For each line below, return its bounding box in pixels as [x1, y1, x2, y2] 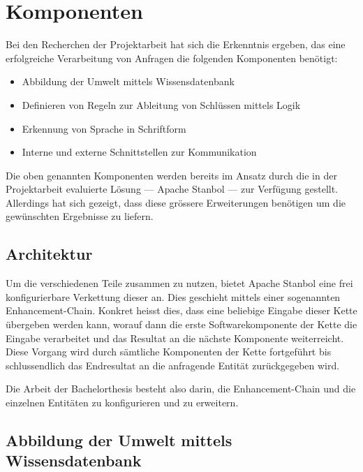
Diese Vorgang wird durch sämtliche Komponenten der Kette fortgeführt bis [6, 344, 332, 359]
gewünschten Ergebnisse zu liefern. [6, 209, 154, 223]
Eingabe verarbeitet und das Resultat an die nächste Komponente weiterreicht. [6, 330, 344, 345]
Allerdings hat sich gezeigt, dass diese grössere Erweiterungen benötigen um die [6, 195, 346, 209]
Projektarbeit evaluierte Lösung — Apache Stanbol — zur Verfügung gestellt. [6, 182, 338, 196]
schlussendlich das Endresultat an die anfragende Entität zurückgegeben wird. [6, 357, 340, 372]
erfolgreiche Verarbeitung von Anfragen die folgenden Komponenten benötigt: [6, 50, 338, 65]
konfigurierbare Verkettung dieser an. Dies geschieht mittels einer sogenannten [6, 289, 341, 304]
